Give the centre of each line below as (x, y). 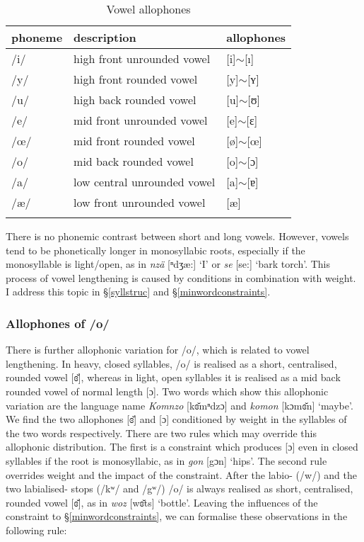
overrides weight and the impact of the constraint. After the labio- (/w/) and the (181, 474)
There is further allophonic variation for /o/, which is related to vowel (158, 350)
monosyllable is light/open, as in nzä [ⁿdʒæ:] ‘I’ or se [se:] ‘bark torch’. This (168, 264)
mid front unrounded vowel (141, 120)
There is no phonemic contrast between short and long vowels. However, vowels (177, 236)
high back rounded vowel (135, 100)
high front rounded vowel (136, 79)
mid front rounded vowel (134, 141)
